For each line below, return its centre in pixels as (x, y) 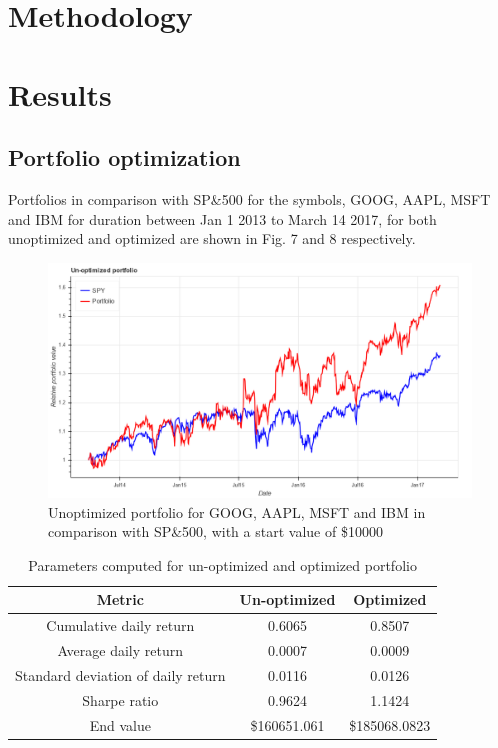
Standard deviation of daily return (120, 674)
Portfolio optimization (124, 157)
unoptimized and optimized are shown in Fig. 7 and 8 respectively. (212, 238)
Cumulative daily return (120, 625)
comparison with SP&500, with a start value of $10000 (215, 531)
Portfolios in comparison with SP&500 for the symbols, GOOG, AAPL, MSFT (249, 198)
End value (120, 724)
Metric (120, 599)
